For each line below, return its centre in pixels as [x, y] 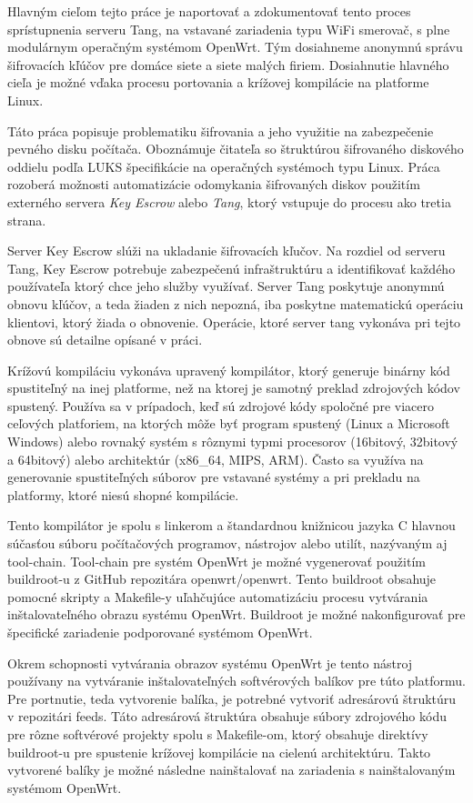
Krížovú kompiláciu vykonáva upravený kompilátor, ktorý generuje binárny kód [229, 370]
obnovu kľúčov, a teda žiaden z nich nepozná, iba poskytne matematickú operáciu [236, 303]
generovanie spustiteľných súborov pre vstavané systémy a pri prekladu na [214, 477]
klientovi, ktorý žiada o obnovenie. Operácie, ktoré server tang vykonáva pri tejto [234, 321]
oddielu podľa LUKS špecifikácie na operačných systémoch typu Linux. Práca [224, 166]
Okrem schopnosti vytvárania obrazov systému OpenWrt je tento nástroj [210, 662]
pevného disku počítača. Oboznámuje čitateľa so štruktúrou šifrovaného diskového [236, 149]
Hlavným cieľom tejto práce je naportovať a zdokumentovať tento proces [209, 11]
